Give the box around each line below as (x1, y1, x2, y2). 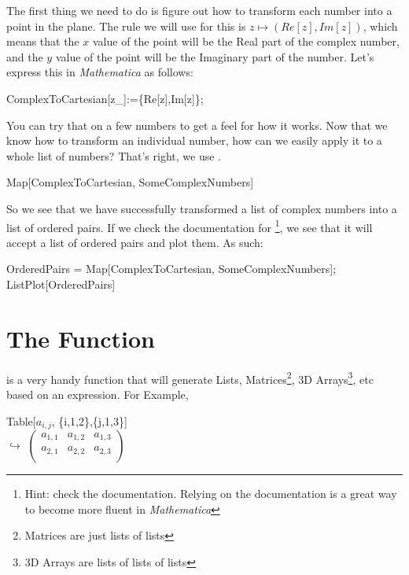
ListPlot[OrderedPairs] (6, 275, 116, 292)
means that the (6, 33, 79, 50)
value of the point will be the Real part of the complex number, (92, 33, 400, 50)
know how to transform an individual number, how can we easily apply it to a (6, 132, 382, 149)
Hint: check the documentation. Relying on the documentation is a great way (24, 485, 397, 501)
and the (6, 48, 43, 65)
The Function (6, 322, 155, 354)
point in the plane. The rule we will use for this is (6, 17, 246, 34)
